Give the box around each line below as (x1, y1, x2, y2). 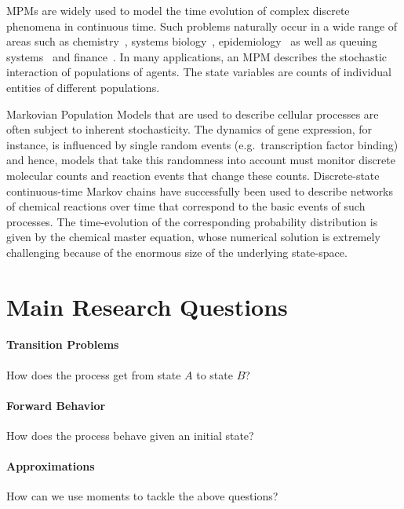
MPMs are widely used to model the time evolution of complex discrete (6, 2, 350, 18)
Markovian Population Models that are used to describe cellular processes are (6, 105, 379, 122)
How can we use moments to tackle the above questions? (6, 488, 278, 504)
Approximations (6, 458, 95, 474)
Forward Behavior (6, 397, 106, 413)
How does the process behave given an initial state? (6, 427, 254, 444)
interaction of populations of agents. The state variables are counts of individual (6, 64, 391, 80)
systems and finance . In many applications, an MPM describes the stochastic (6, 48, 388, 64)
